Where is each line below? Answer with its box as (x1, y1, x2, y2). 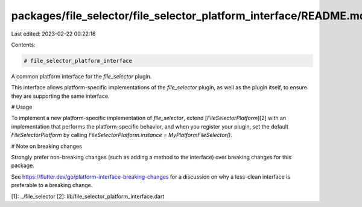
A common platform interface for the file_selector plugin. (11, 72, 152, 80)
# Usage (11, 103, 33, 111)
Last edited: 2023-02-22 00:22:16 (11, 30, 96, 37)
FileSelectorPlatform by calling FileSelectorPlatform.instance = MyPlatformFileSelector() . (11, 132, 232, 139)
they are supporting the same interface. (11, 92, 110, 100)
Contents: (11, 41, 36, 48)
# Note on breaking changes (11, 142, 83, 150)
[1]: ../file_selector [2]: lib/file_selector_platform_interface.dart (11, 193, 165, 200)
